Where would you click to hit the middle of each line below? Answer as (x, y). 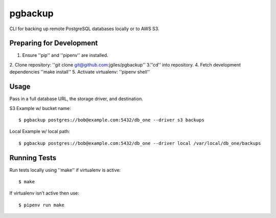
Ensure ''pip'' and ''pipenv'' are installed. (65, 55)
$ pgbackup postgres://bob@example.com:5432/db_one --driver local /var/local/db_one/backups (140, 143)
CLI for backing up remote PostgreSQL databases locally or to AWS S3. (84, 29)
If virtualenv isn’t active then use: (44, 193)
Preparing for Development (54, 43)
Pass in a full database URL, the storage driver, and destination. (76, 99)
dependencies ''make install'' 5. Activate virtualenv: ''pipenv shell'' (80, 72)
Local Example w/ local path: (40, 132)
